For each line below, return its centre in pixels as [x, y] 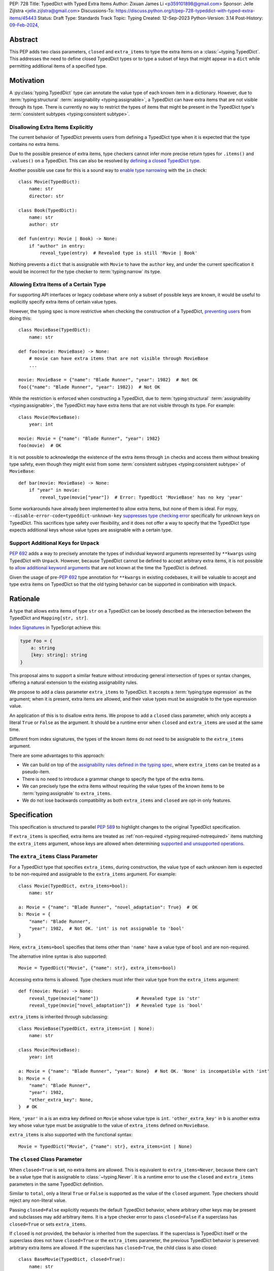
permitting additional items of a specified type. [58, 66]
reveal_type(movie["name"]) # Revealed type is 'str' [114, 998]
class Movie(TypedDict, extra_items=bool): [73, 886]
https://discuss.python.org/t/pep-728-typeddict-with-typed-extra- [185, 11]
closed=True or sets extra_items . [48, 1224]
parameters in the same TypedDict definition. [57, 1184]
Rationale [25, 599]
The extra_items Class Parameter [54, 857]
